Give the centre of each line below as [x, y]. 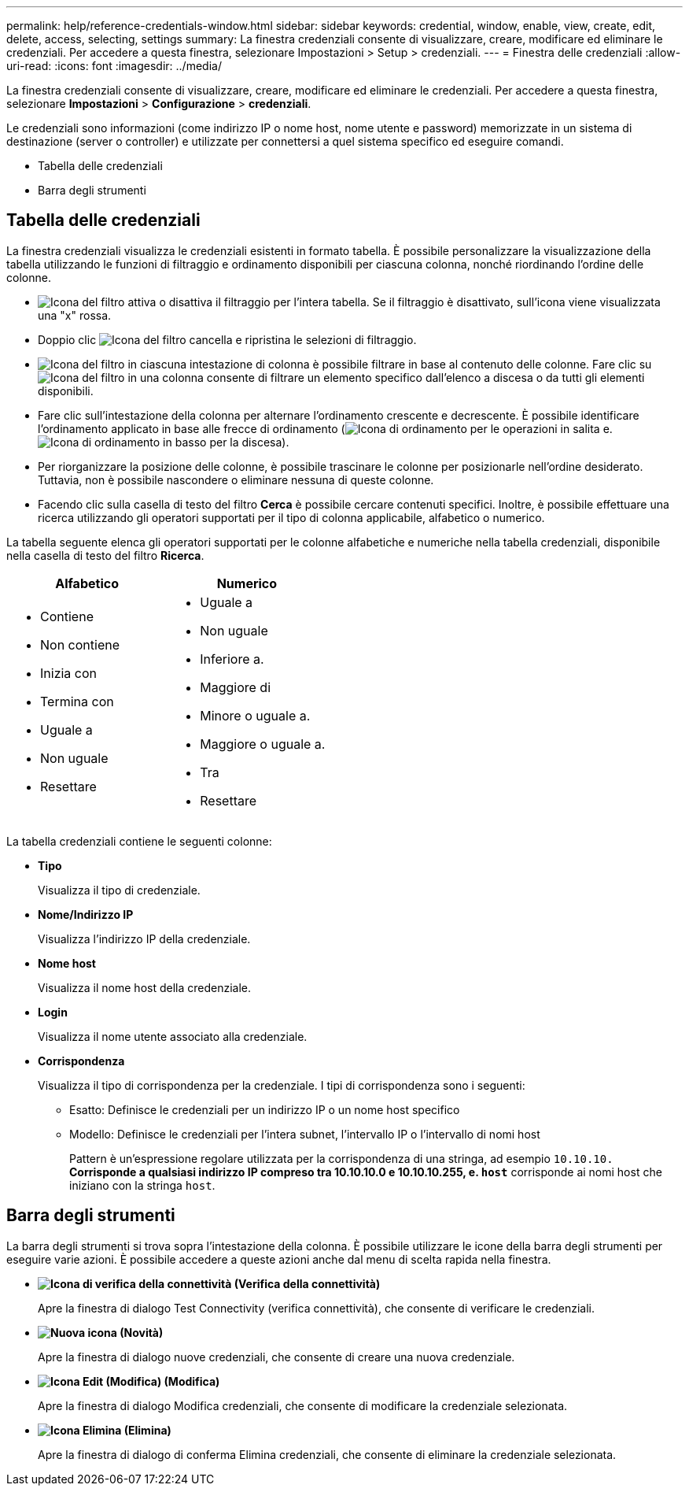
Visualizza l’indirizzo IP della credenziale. [144, 939]
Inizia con [69, 673]
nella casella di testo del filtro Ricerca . [105, 555]
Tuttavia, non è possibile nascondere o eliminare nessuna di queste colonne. [236, 479]
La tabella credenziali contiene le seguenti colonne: [139, 841]
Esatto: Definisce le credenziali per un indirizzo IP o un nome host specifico [265, 1109]
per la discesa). [249, 442]
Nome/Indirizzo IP [86, 914]
